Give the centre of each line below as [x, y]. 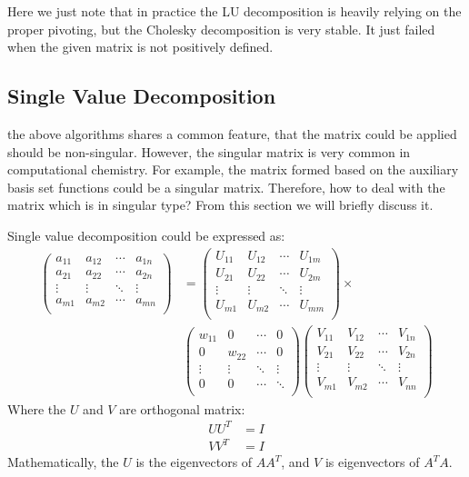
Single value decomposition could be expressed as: [146, 235]
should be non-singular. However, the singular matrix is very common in [209, 151]
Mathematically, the [63, 462]
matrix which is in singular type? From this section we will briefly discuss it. [220, 205]
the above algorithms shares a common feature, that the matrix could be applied [232, 133]
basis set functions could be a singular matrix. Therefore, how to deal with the [226, 187]
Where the [37, 408]
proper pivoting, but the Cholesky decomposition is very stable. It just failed [221, 29]
